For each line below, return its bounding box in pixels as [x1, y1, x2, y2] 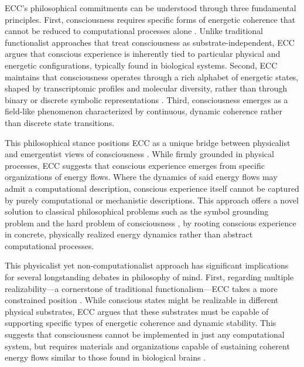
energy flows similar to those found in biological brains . [5, 351, 206, 363]
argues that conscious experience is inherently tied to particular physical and [5, 47, 281, 60]
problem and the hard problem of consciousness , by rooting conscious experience [5, 216, 296, 229]
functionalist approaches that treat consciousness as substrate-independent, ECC [5, 36, 295, 48]
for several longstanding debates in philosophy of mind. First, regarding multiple [5, 271, 294, 283]
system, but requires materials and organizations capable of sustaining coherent [5, 339, 290, 352]
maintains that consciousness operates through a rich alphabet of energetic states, [5, 70, 299, 83]
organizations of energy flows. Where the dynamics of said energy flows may [5, 171, 278, 183]
